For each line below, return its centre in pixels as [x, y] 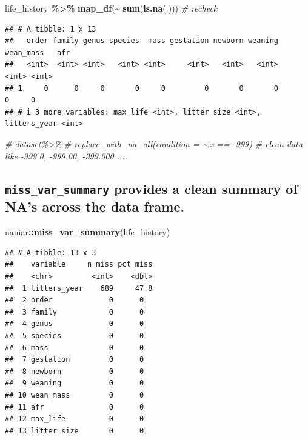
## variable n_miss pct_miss [79, 265]
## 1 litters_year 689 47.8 [79, 288]
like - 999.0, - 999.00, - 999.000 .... [66, 155]
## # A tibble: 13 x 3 [51, 252]
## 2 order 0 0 [75, 300]
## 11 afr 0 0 [75, 407]
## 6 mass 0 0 [75, 348]
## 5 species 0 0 [75, 336]
